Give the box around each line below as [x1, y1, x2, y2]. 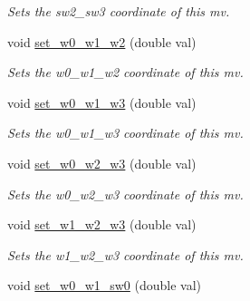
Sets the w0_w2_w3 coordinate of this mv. [7, 184, 244, 203]
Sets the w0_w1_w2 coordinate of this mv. [7, 63, 244, 82]
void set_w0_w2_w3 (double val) [7, 153, 197, 172]
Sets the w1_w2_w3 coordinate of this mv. [7, 245, 244, 264]
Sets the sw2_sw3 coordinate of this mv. [7, 2, 230, 20]
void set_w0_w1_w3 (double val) [7, 92, 197, 112]
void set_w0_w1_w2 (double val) [7, 32, 197, 51]
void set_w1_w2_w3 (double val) [7, 215, 197, 234]
